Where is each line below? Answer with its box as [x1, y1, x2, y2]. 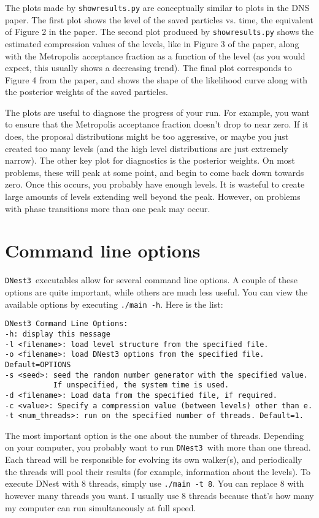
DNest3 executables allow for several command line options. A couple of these [5, 273, 298, 286]
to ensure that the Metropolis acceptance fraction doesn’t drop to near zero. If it [5, 118, 309, 131]
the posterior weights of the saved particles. [5, 85, 169, 98]
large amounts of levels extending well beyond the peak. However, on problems [5, 190, 301, 203]
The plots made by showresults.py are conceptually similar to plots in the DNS [5, 1, 310, 13]
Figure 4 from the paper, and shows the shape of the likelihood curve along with [5, 73, 307, 86]
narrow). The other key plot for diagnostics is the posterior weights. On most [5, 154, 295, 167]
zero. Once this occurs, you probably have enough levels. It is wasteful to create [5, 178, 305, 191]
